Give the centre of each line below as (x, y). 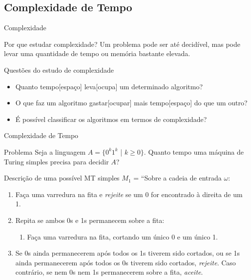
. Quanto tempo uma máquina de (194, 151)
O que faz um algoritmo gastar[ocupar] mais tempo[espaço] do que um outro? (131, 103)
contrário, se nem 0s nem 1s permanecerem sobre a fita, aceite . (109, 272)
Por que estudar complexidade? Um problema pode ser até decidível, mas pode (122, 44)
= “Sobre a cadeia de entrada (178, 178)
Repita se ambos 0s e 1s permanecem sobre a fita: (90, 220)
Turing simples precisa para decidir (56, 161)
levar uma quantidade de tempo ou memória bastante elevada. (97, 53)
